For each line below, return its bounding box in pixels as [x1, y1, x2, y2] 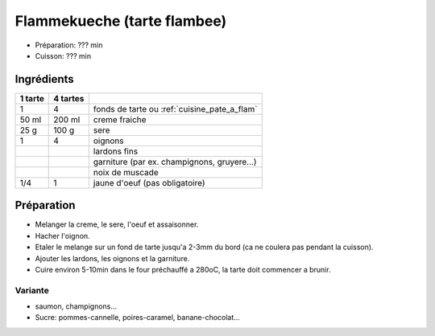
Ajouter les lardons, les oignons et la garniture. [35, 253, 190, 263]
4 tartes [53, 92, 85, 104]
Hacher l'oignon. [35, 231, 90, 240]
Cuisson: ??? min [35, 51, 92, 60]
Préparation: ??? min [35, 40, 103, 50]
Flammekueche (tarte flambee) [14, 12, 227, 30]
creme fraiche [93, 113, 147, 125]
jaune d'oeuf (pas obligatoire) [93, 177, 205, 188]
